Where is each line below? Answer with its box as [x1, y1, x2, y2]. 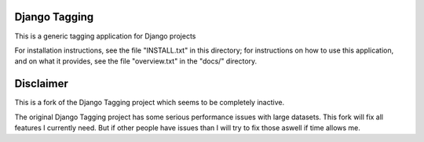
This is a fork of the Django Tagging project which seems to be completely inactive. [14, 98, 285, 107]
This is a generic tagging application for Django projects [14, 31, 196, 41]
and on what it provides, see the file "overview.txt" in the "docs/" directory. [14, 56, 258, 66]
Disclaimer [14, 77, 68, 90]
